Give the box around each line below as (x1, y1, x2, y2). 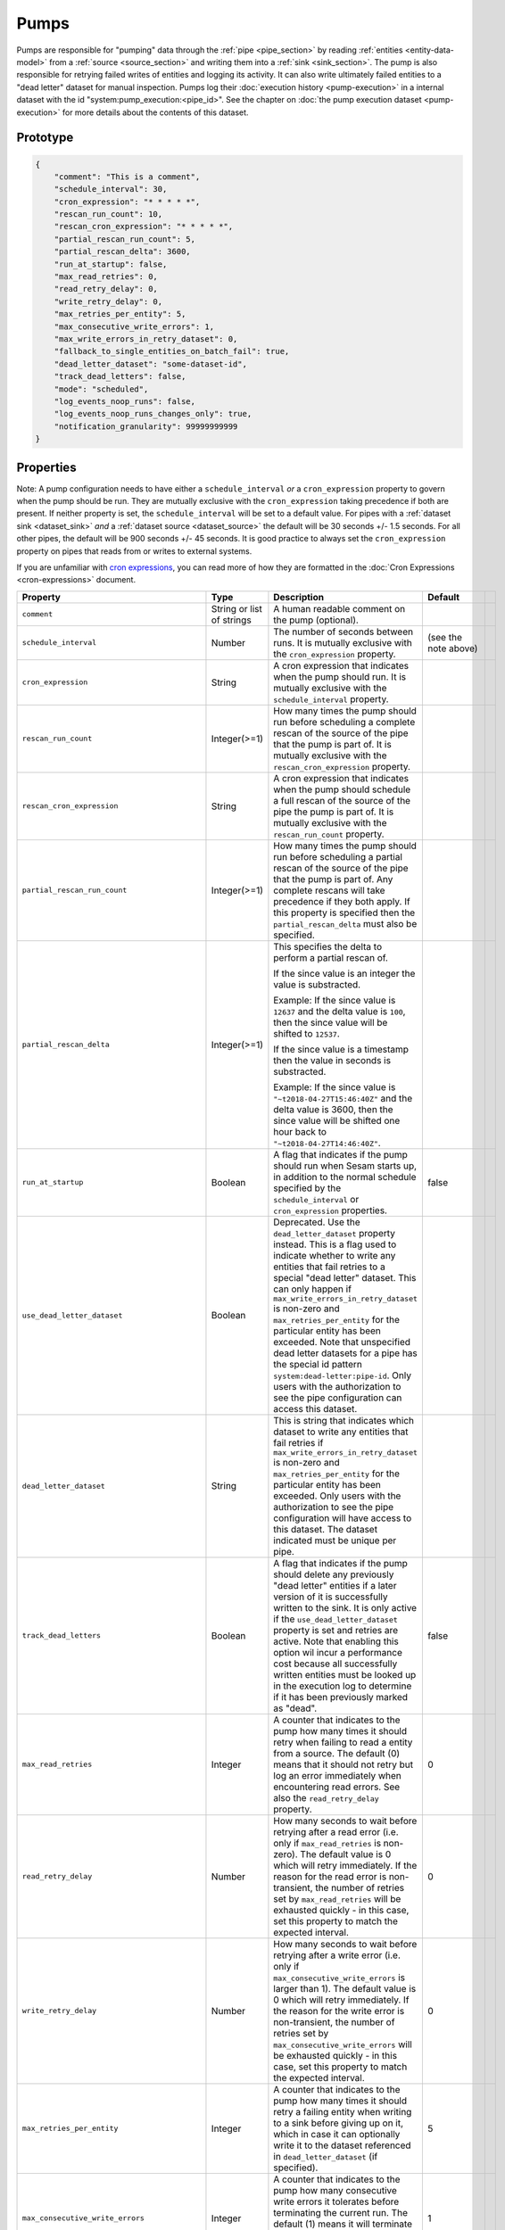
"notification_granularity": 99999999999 (54, 421, 238, 432)
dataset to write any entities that (273, 1425, 409, 1438)
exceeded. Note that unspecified (273, 1335, 410, 1348)
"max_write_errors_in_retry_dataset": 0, (54, 334, 238, 343)
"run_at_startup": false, (54, 259, 168, 269)
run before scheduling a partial (273, 850, 403, 863)
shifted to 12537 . (273, 1027, 341, 1039)
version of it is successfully (273, 1590, 388, 1603)
